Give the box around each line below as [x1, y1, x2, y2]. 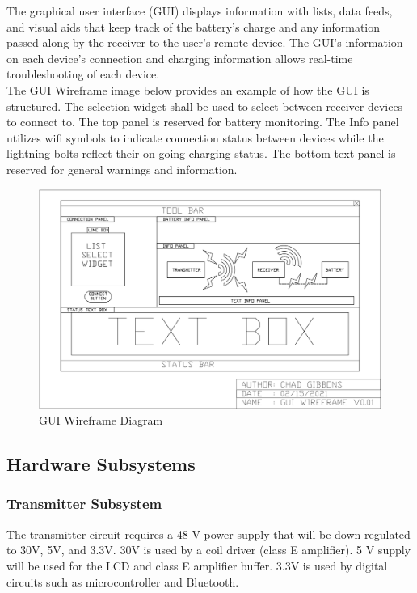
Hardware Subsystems [6, 451, 196, 477]
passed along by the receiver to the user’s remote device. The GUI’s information [6, 34, 403, 51]
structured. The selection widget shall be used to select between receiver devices [6, 97, 403, 114]
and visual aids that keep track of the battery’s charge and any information [6, 18, 381, 35]
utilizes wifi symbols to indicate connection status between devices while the [6, 129, 384, 146]
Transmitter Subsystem [6, 493, 162, 514]
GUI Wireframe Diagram [39, 412, 163, 429]
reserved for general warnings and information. [6, 160, 238, 177]
